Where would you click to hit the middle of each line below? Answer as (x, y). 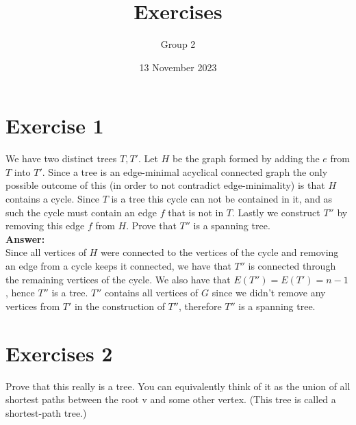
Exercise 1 (55, 126)
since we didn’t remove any (269, 293)
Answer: (25, 239)
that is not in (196, 212)
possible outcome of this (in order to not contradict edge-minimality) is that (165, 185)
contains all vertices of (152, 293)
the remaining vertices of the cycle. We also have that (118, 279)
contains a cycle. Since (52, 199)
